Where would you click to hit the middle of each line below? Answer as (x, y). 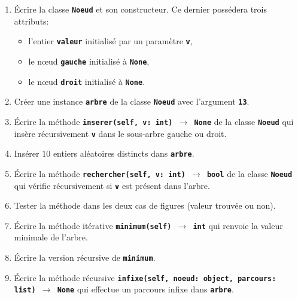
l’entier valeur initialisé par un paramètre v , (110, 41)
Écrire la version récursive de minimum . (85, 257)
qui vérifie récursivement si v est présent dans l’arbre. (112, 185)
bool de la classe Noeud (250, 173)
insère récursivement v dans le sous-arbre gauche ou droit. (120, 133)
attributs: (31, 21)
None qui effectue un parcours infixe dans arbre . (145, 289)
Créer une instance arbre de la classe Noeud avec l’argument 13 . (132, 101)
